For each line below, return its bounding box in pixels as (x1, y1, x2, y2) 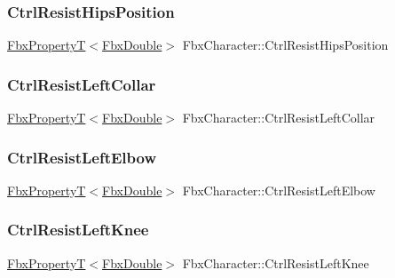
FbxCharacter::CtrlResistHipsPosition (182, 36, 389, 54)
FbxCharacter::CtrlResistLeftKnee (182, 253, 369, 272)
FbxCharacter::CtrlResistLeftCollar (182, 108, 375, 127)
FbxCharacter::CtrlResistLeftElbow (182, 180, 375, 199)
